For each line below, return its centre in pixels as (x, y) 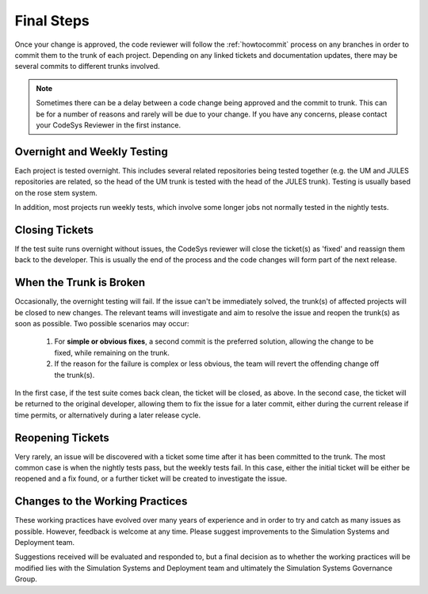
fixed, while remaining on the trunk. (112, 352)
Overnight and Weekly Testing (91, 152)
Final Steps (52, 21)
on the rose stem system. (56, 192)
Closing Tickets (54, 230)
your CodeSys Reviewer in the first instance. (109, 125)
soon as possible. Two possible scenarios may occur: (102, 323)
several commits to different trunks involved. (87, 67)
